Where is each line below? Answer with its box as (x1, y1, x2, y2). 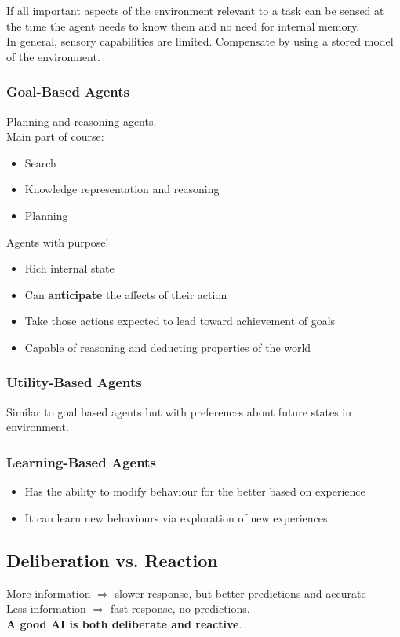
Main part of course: (6, 128, 104, 145)
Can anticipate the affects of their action (24, 286, 227, 302)
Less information (6, 600, 86, 617)
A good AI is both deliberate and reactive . (6, 615, 242, 632)
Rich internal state (24, 260, 115, 276)
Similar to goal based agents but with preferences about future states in (6, 403, 351, 419)
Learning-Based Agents (6, 452, 156, 471)
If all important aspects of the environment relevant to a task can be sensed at (6, 2, 384, 18)
